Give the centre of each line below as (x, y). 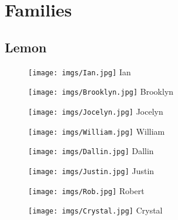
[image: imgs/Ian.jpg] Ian (80, 71)
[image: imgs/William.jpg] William (97, 131)
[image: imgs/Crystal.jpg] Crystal (95, 210)
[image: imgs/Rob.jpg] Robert (86, 190)
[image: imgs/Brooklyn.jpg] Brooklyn (101, 91)
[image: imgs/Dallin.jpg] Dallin (91, 151)
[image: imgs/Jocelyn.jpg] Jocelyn (96, 111)
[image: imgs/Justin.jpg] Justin (91, 170)
